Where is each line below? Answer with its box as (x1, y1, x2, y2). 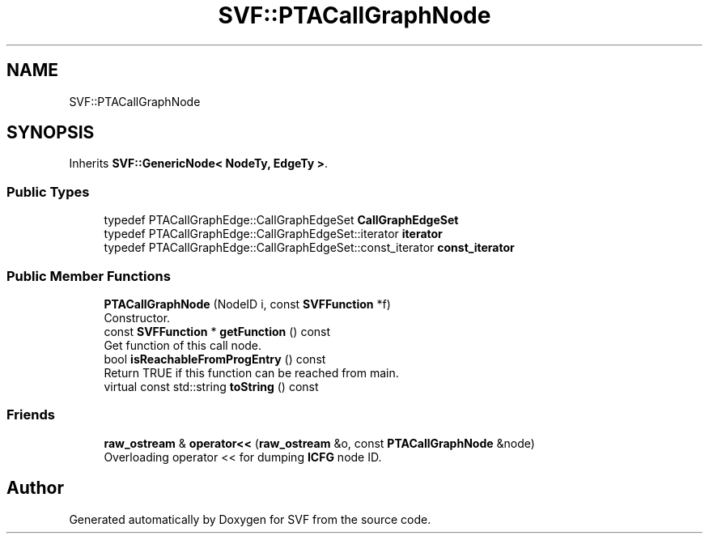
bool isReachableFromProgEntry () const (104, 351, 326, 366)
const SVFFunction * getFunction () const (104, 324, 331, 338)
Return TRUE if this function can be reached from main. (104, 365, 399, 380)
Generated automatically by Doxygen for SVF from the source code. (69, 512, 431, 526)
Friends (6, 406, 55, 423)
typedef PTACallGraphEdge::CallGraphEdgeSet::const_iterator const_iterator (104, 240, 515, 255)
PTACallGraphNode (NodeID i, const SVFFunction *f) (104, 296, 391, 311)
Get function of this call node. (104, 338, 262, 352)
